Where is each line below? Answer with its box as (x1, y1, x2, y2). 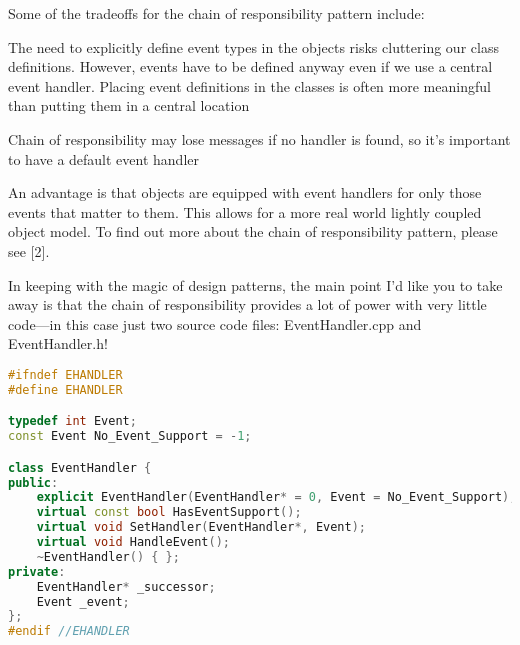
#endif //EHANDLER (8, 624, 130, 639)
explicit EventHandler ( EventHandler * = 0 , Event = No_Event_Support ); (36, 490, 517, 505)
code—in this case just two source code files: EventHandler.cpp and (8, 313, 422, 334)
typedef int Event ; (8, 414, 137, 429)
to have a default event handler (8, 148, 199, 169)
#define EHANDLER (8, 382, 123, 397)
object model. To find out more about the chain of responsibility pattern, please (8, 221, 498, 242)
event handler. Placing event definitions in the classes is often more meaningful (8, 75, 491, 96)
